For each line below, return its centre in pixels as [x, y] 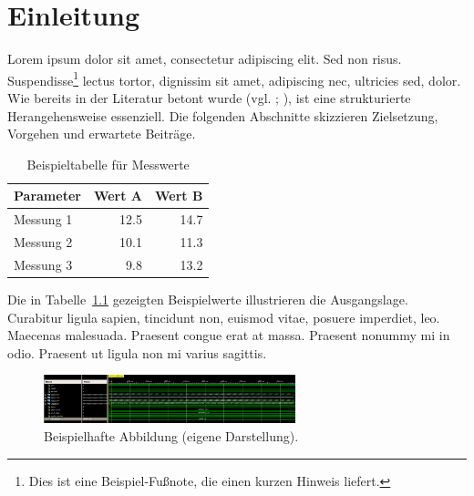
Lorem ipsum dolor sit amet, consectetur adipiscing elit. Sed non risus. [205, 59]
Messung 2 [43, 242]
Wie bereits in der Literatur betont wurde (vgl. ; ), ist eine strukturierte [209, 97]
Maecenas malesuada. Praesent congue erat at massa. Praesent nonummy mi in [229, 335]
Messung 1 [43, 219]
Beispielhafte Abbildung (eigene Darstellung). [171, 435]
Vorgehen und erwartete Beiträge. [102, 134]
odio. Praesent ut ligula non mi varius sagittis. [137, 352]
